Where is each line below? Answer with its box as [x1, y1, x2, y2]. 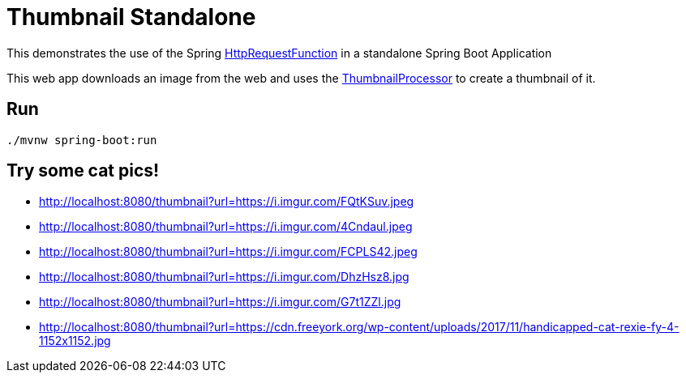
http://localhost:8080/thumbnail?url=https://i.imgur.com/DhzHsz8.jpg [39, 270, 409, 284]
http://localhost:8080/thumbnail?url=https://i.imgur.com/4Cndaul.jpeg [39, 219, 413, 234]
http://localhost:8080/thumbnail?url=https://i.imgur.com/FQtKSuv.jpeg [39, 194, 414, 209]
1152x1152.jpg [39, 334, 111, 348]
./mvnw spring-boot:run [6, 133, 157, 147]
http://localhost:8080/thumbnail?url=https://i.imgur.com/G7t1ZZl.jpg [39, 295, 401, 309]
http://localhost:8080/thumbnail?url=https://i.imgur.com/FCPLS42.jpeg [39, 245, 418, 259]
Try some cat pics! [6, 160, 160, 181]
